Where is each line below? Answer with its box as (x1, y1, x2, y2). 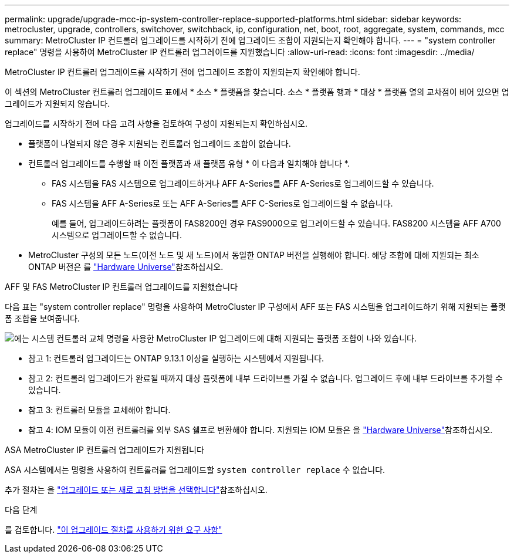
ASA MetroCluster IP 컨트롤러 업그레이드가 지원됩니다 (5, 445, 204, 455)
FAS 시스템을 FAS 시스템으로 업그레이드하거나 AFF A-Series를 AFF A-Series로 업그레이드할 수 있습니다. (52, 178, 434, 188)
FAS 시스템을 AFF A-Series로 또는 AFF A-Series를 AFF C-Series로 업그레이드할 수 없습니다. (52, 198, 393, 208)
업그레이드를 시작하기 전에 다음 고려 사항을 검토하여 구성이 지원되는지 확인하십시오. (5, 119, 308, 128)
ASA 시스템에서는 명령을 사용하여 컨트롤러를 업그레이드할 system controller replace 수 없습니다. (5, 465, 386, 475)
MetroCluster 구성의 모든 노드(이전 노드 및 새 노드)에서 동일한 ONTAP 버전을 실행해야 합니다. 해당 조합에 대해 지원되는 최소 (28, 250, 479, 260)
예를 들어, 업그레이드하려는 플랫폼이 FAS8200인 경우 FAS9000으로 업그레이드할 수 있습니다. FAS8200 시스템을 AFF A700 (52, 218, 501, 228)
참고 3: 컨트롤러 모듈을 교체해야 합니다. (28, 405, 171, 415)
